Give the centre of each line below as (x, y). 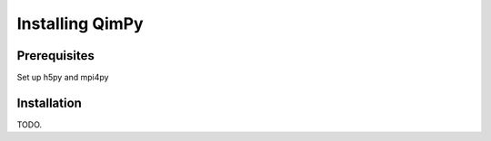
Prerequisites (55, 56)
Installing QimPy (80, 23)
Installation (49, 103)
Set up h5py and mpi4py (63, 78)
